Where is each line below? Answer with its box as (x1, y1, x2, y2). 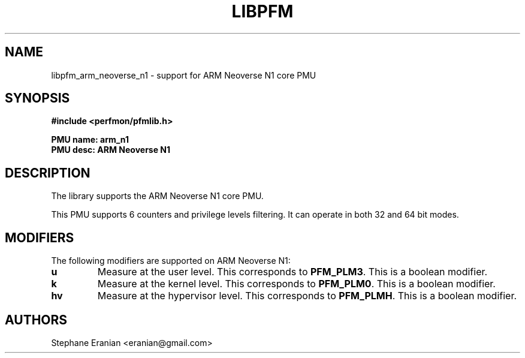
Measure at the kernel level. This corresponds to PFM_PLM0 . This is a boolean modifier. (97, 278, 496, 290)
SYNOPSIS (5, 91, 70, 106)
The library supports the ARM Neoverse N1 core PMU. (51, 191, 264, 201)
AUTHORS (5, 312, 68, 327)
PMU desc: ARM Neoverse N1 (51, 145, 171, 155)
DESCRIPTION (5, 165, 90, 180)
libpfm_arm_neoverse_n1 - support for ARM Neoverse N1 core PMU (51, 70, 316, 80)
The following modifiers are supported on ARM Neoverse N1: (51, 255, 291, 266)
